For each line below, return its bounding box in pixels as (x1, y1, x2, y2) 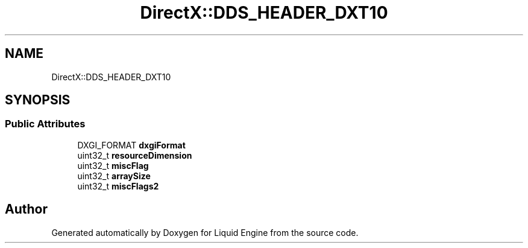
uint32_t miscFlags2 (77, 180, 159, 191)
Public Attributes (5, 118, 86, 130)
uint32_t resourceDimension (77, 150, 192, 161)
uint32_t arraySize (77, 170, 151, 181)
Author (5, 202, 48, 217)
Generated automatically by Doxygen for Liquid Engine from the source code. (51, 227, 359, 238)
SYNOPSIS (5, 92, 71, 108)
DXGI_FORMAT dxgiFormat (77, 139, 186, 150)
